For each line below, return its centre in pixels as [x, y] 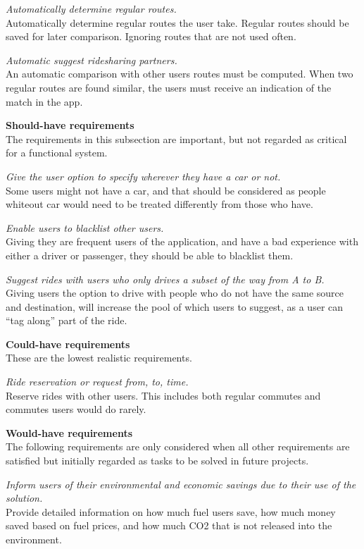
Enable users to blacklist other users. [85, 227]
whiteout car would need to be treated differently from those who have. [159, 204]
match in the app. [44, 101]
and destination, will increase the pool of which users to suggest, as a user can [175, 306]
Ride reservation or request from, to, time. [97, 382]
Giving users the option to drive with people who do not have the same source [175, 293]
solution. [24, 498]
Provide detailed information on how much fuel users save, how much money [171, 511]
